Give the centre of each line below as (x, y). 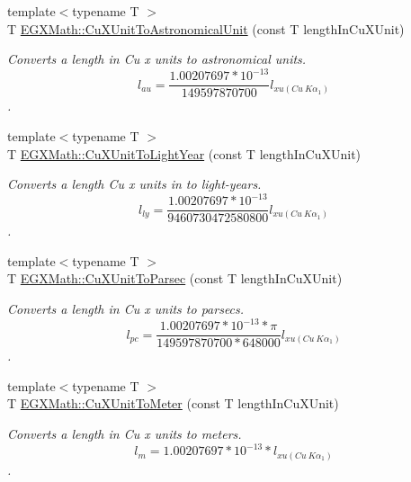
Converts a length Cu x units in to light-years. (134, 184)
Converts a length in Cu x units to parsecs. (126, 309)
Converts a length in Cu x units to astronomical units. (157, 59)
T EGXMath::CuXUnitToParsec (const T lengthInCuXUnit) (175, 278)
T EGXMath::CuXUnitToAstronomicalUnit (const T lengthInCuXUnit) (206, 28)
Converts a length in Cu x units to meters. (125, 433)
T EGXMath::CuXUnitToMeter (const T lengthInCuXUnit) (173, 403)
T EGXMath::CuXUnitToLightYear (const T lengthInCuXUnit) (184, 153)
